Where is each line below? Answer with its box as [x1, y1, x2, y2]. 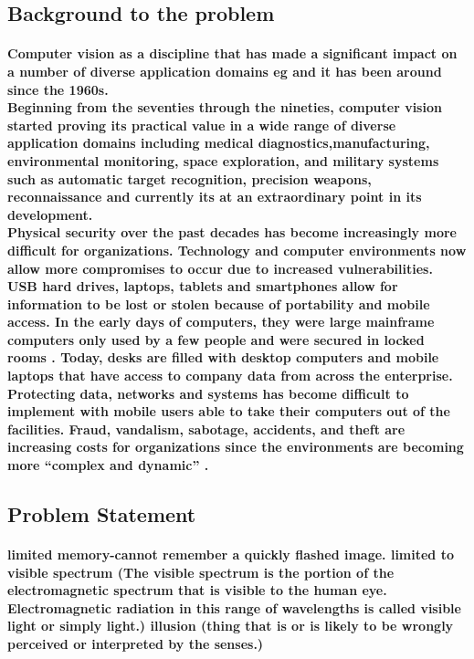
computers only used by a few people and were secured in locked [7, 329, 425, 349]
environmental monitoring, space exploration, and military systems [7, 151, 439, 170]
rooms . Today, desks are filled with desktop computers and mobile [7, 348, 439, 367]
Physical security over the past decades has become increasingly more [7, 223, 457, 242]
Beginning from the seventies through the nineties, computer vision [7, 98, 442, 117]
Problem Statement [7, 500, 196, 528]
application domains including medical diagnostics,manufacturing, [7, 133, 430, 152]
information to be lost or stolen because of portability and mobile [7, 294, 430, 313]
